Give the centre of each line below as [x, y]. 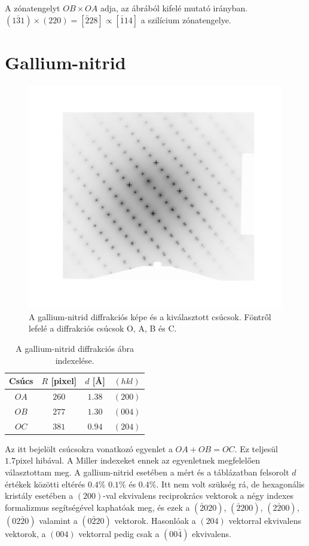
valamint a [58, 520]
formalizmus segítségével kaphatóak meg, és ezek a [97, 507]
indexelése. [75, 360]
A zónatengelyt [33, 8]
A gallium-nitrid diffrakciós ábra [75, 348]
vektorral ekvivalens [265, 520]
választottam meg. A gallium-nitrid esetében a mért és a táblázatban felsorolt [147, 472]
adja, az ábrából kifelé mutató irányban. [174, 8]
